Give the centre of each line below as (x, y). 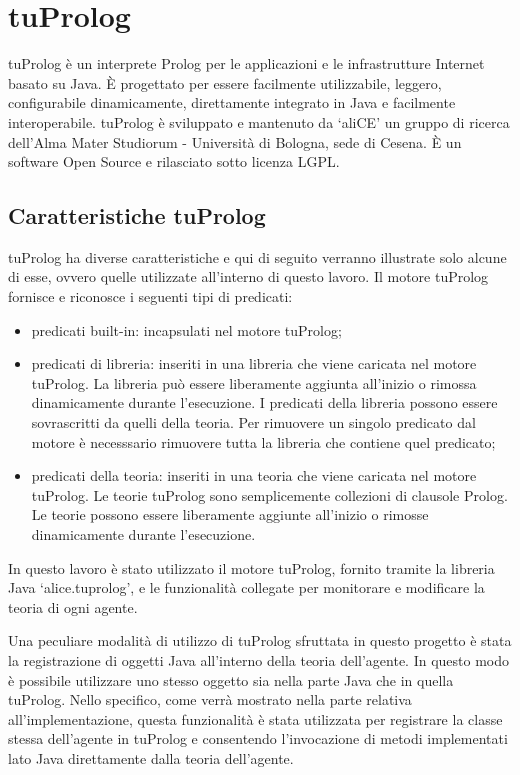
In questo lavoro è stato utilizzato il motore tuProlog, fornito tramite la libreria (251, 567)
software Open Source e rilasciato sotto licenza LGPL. (174, 161)
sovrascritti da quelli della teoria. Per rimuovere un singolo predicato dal (253, 422)
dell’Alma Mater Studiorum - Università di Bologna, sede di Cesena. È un (235, 141)
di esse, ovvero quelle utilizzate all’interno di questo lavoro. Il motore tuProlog (248, 276)
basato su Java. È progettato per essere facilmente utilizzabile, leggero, (225, 82)
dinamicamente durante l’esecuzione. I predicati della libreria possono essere (264, 402)
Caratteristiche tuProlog (137, 215)
